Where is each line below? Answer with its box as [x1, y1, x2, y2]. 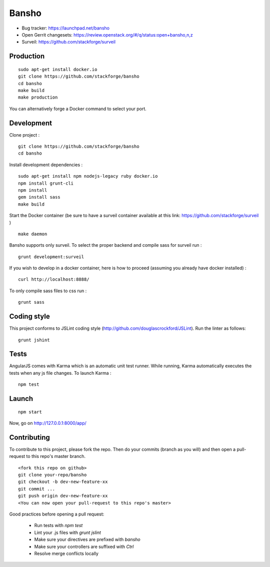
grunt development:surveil [18, 254, 84, 260]
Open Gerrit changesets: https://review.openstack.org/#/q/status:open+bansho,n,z [21, 32, 193, 38]
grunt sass [18, 299, 45, 305]
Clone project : [9, 132, 40, 138]
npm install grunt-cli [18, 180, 74, 186]
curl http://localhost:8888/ [18, 277, 89, 282]
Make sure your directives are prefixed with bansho [34, 536, 140, 542]
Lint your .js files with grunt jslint [34, 529, 101, 535]
